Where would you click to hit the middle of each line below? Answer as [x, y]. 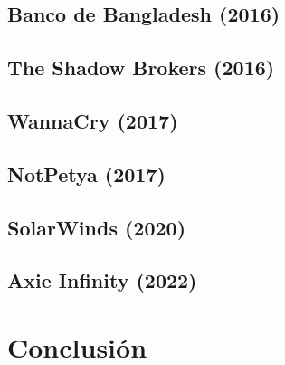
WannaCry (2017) [93, 120]
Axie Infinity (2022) [102, 280]
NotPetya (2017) [86, 173]
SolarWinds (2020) [97, 227]
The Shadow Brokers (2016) [141, 67]
